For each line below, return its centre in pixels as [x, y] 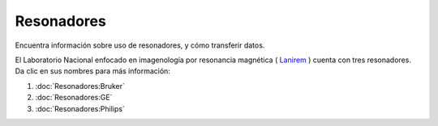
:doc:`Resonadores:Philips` [80, 108]
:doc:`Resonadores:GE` [74, 98]
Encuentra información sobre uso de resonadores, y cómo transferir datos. [140, 45]
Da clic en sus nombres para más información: [92, 71]
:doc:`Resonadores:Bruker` [80, 86]
